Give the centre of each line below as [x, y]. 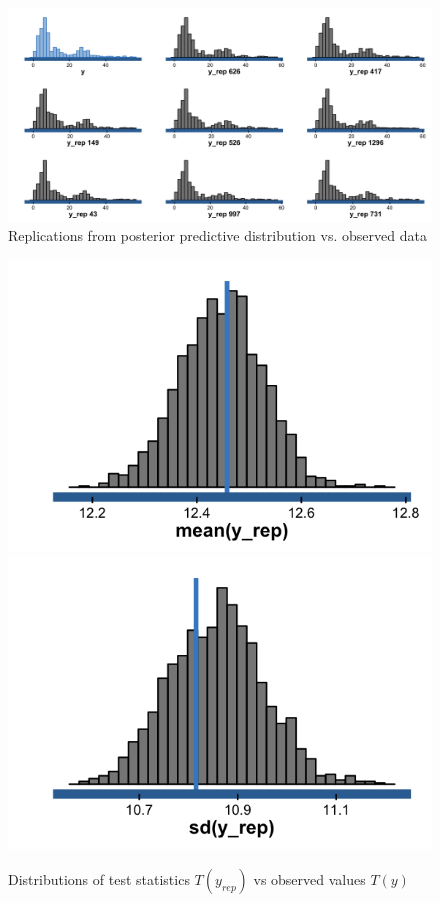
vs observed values [309, 878]
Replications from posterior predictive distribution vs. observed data [217, 235]
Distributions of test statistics [99, 878]
